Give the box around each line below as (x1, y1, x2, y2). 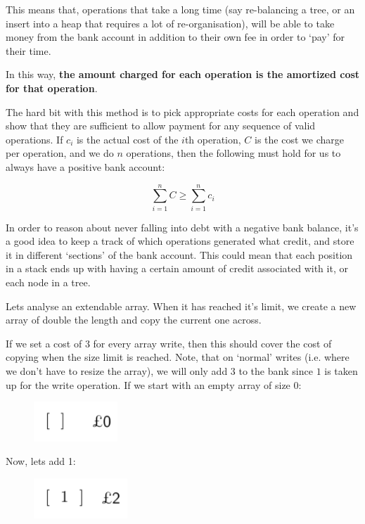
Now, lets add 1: (6, 454, 76, 468)
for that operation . (6, 80, 98, 95)
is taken (324, 364, 358, 378)
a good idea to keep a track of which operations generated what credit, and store (6, 234, 354, 248)
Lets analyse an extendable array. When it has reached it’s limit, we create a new (6, 298, 357, 313)
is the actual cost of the (76, 132, 179, 146)
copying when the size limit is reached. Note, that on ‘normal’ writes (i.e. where (6, 350, 350, 364)
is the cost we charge (255, 132, 344, 146)
